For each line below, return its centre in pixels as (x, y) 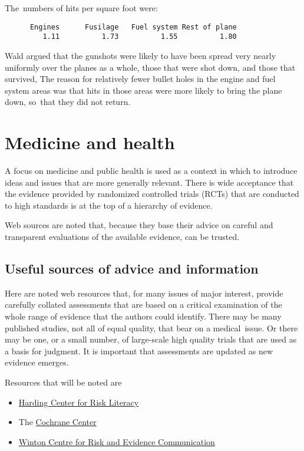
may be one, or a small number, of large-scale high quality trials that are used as (151, 339)
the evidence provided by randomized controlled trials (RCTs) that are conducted (152, 194)
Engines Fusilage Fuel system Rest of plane (133, 27)
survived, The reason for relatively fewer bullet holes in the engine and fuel (140, 79)
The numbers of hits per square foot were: (81, 8)
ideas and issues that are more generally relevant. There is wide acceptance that (149, 182)
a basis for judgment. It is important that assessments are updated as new (139, 350)
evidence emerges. (37, 362)
